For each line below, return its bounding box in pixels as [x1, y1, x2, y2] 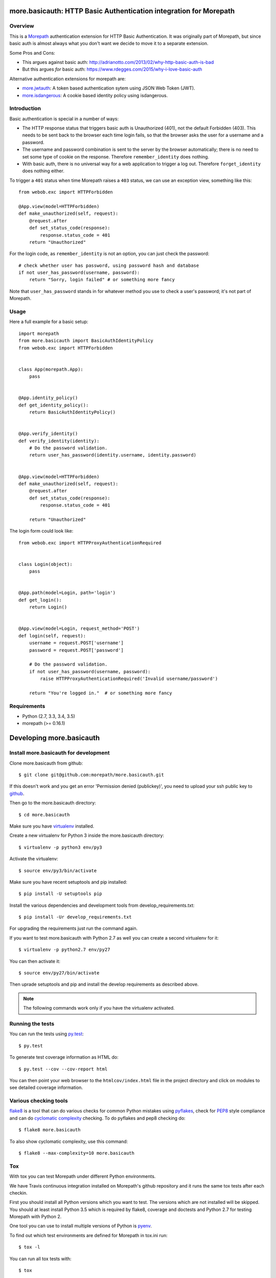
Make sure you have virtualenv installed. [9, 823, 95, 829]
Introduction [9, 105, 41, 112]
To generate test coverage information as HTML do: [9, 1054, 119, 1060]
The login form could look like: [9, 528, 74, 534]
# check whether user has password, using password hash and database [18, 262, 199, 268]
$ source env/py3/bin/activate [18, 868, 97, 874]
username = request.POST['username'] [29, 640, 124, 646]
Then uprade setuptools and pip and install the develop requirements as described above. [9, 982, 199, 988]
